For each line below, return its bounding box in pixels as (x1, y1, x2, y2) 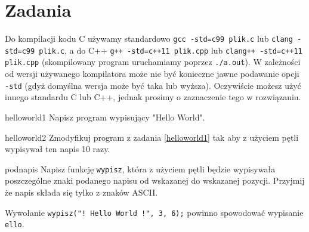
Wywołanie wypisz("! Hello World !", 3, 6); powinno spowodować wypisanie (5, 206, 304, 218)
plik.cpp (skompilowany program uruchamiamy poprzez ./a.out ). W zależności (5, 55, 301, 68)
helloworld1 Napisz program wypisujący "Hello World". (5, 110, 205, 123)
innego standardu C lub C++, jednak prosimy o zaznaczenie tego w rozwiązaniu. (5, 91, 301, 103)
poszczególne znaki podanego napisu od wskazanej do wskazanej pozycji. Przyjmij (5, 174, 305, 187)
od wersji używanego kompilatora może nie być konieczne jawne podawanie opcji (5, 67, 299, 80)
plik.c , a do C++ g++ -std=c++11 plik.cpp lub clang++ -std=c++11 (39, 44, 302, 56)
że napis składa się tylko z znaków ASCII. (5, 185, 158, 198)
